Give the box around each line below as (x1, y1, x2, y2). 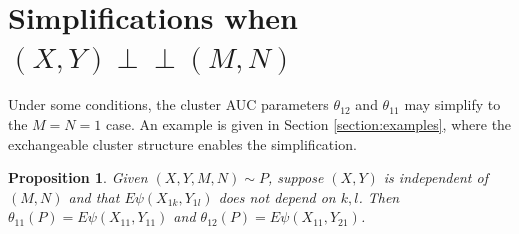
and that (68, 186, 120, 207)
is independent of (383, 167, 488, 188)
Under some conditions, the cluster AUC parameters (8, 94, 329, 115)
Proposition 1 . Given (8, 167, 148, 188)
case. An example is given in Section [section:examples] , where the (105, 113, 512, 134)
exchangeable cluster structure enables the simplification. (8, 133, 357, 154)
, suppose (267, 167, 324, 188)
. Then (358, 186, 400, 207)
